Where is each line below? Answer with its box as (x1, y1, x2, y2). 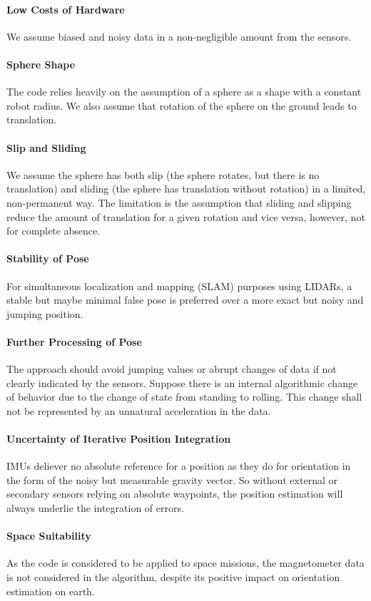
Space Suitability (6, 528, 91, 543)
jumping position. (6, 306, 83, 321)
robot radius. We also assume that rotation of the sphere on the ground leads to (6, 98, 357, 113)
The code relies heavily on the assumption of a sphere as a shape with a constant (6, 84, 362, 99)
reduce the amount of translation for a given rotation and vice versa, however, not (6, 209, 365, 224)
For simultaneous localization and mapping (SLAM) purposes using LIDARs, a (6, 278, 352, 293)
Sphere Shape (6, 56, 76, 71)
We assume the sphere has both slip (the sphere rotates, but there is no (6, 167, 320, 182)
